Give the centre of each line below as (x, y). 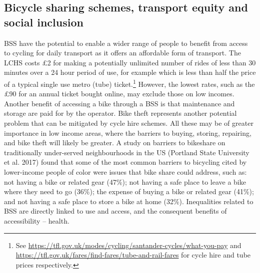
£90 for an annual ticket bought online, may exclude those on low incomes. (119, 94)
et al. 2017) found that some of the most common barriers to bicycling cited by (125, 162)
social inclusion (44, 22)
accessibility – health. (37, 220)
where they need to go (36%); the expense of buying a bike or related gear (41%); (129, 191)
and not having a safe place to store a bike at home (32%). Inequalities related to (129, 201)
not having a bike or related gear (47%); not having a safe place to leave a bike (125, 181)
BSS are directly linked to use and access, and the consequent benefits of (115, 211)
